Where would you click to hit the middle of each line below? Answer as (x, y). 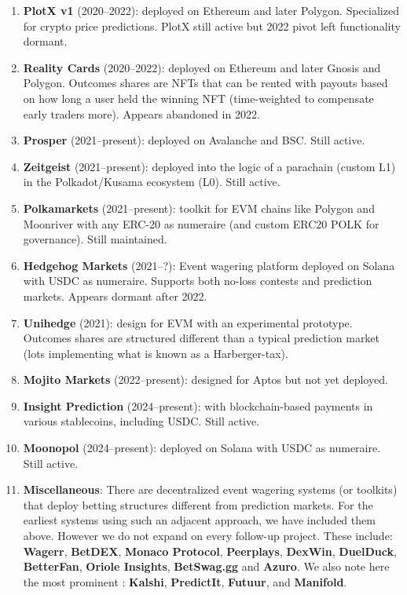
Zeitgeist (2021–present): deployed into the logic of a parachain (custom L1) (209, 166)
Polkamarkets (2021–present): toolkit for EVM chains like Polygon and (199, 208)
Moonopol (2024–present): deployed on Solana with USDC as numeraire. (202, 448)
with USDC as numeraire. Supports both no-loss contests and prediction (198, 281)
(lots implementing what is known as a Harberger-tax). (156, 353)
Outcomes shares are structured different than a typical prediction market (202, 338)
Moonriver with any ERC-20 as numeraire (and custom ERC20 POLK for (201, 223)
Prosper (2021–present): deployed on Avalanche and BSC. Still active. (194, 140)
